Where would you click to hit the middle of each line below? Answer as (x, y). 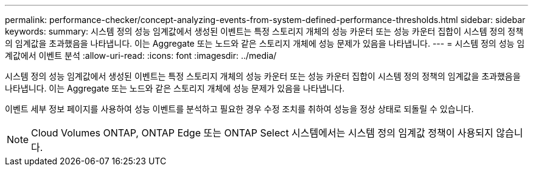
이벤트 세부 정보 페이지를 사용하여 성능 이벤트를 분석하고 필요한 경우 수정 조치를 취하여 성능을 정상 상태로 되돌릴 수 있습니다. (239, 109)
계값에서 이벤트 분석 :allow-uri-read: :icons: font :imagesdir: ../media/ (141, 55)
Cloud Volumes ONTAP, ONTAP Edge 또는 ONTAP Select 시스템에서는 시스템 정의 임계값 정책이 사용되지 (262, 133)
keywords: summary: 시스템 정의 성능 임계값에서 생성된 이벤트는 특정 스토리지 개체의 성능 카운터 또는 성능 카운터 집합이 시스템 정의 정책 (264, 31)
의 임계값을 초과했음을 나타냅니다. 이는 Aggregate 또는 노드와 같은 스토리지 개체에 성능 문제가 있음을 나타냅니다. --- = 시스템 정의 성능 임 (265, 43)
